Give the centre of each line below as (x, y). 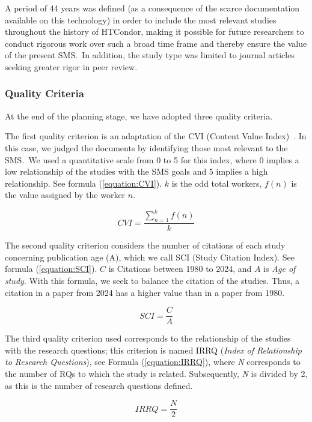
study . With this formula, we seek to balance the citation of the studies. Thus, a (152, 281)
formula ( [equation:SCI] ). (51, 269)
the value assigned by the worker (65, 195)
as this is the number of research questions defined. (99, 385)
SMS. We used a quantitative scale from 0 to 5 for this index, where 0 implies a (152, 159)
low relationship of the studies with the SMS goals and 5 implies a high (136, 171)
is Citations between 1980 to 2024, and (180, 269)
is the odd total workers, (217, 183)
